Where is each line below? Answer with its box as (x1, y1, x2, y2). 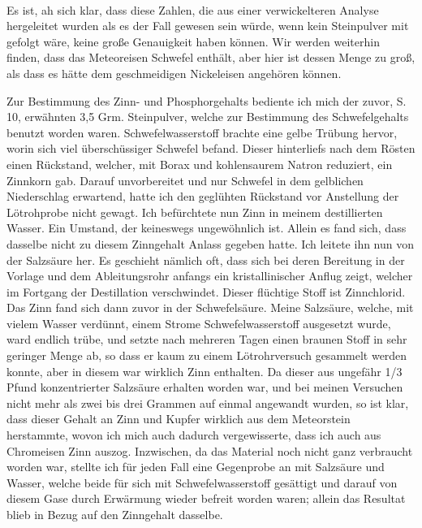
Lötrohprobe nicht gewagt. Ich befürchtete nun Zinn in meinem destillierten (6, 203, 383, 220)
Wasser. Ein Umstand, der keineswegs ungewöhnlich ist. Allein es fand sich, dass (6, 219, 407, 236)
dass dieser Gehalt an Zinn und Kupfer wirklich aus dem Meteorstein (6, 410, 351, 427)
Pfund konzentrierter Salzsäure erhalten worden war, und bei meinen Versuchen (6, 379, 403, 396)
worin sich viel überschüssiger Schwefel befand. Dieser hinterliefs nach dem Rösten (6, 140, 416, 157)
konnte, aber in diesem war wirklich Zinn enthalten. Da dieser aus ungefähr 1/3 (6, 362, 403, 379)
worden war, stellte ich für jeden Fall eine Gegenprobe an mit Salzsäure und (6, 458, 385, 475)
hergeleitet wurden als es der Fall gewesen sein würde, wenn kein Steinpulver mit (6, 17, 409, 34)
